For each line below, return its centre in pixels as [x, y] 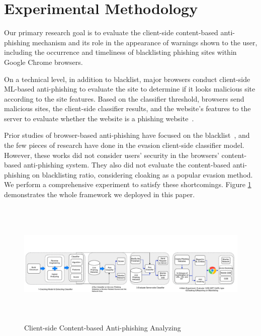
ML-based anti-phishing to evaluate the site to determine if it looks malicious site [130, 89]
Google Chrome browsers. [43, 62]
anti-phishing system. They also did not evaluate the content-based [127, 165]
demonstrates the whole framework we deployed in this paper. [100, 194]
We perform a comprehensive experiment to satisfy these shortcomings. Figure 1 [128, 184]
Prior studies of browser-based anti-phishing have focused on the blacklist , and [127, 135]
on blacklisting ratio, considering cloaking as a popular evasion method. [143, 174]
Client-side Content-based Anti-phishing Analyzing [103, 327]
